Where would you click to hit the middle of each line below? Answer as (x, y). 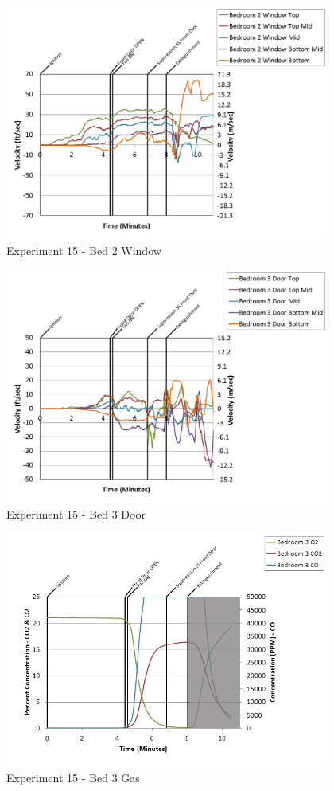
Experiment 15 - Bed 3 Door (76, 514)
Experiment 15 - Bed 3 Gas (73, 778)
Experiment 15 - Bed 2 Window (84, 251)
